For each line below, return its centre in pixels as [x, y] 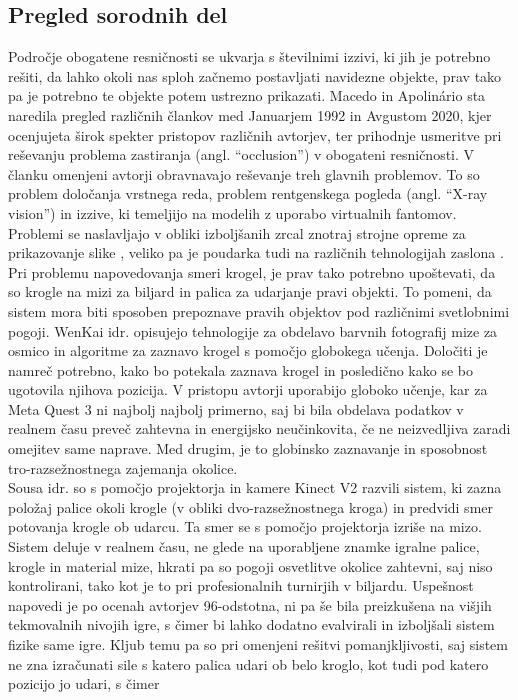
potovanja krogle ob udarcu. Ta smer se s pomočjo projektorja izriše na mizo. [245, 526]
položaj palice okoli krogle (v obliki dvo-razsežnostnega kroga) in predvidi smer [250, 506]
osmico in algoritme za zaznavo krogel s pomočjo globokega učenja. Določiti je [248, 350]
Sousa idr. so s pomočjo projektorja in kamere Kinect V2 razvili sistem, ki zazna [255, 487]
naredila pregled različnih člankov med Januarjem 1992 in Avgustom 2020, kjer [250, 114]
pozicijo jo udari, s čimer [84, 683]
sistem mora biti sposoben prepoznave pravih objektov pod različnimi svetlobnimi [259, 310]
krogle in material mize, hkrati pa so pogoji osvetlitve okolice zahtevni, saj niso [250, 565]
